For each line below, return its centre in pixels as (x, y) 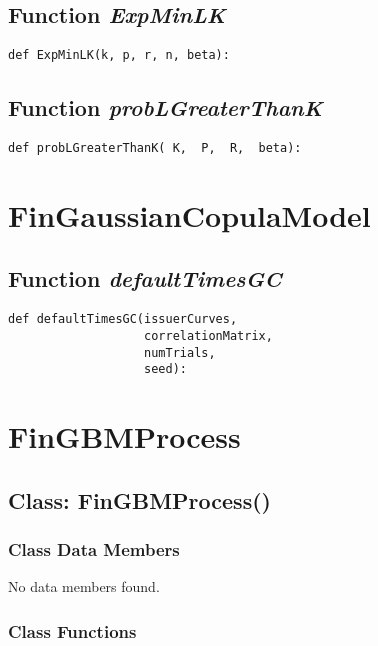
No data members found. (84, 586)
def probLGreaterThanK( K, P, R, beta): (155, 148)
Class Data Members (94, 549)
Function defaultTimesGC (145, 278)
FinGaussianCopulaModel (189, 214)
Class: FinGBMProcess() (139, 499)
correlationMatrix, (208, 335)
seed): (165, 369)
